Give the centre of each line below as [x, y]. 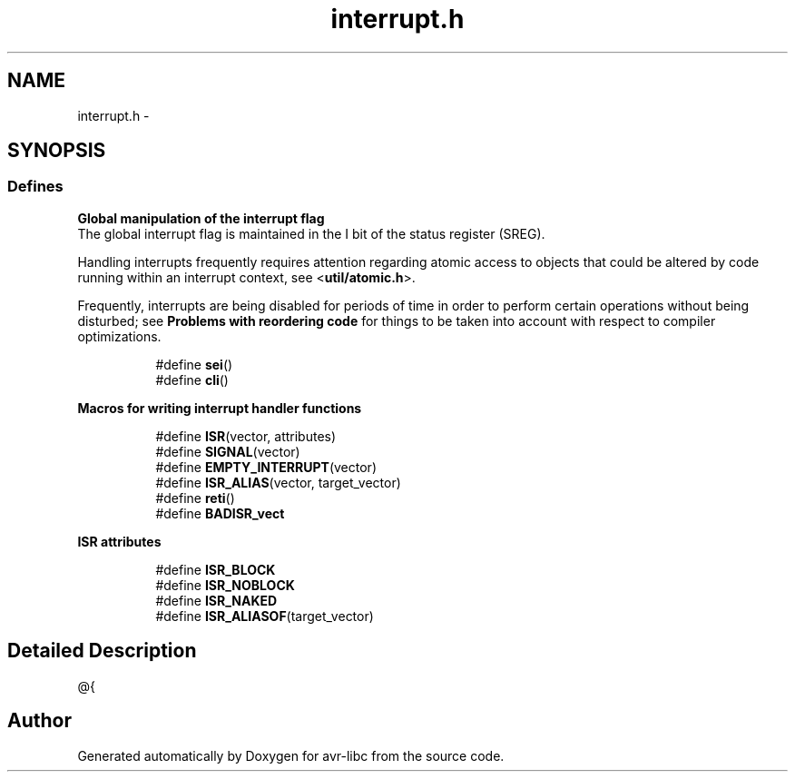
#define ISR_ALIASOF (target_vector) [265, 616]
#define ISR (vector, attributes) [246, 436]
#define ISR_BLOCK [216, 569]
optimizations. [119, 336]
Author [39, 721]
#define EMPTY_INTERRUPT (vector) [266, 467]
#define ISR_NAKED [216, 600]
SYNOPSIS [57, 151]
